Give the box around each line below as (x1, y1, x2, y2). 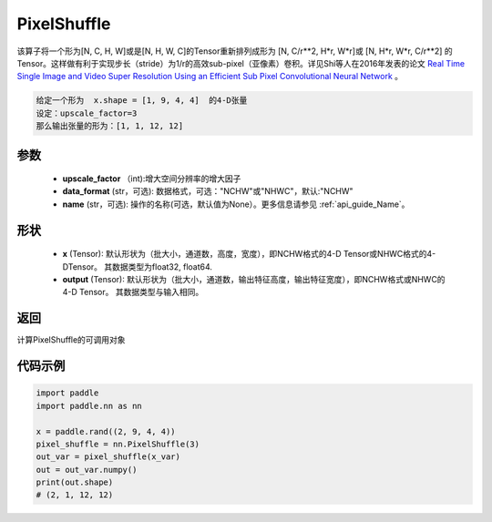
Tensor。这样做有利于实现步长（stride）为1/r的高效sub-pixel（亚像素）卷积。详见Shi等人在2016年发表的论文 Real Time (16, 57, 465, 68)
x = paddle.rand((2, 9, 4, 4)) (36, 426, 177, 436)
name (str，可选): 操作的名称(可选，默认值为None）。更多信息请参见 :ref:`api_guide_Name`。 (62, 199, 410, 210)
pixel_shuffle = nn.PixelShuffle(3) (36, 438, 200, 449)
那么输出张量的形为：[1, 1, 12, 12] (36, 121, 184, 131)
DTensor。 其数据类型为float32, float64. (62, 261, 213, 272)
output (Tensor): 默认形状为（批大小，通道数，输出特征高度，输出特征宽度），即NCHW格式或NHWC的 (62, 274, 446, 285)
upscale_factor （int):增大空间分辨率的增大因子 (62, 173, 241, 184)
